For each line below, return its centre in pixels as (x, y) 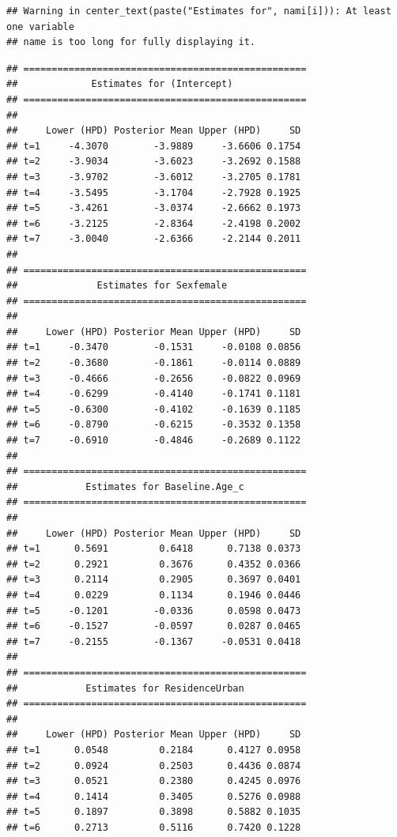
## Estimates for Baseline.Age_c (125, 486)
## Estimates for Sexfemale (117, 286)
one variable (40, 26)
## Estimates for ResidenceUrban (125, 688)
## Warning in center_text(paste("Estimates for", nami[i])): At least (199, 11)
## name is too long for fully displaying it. (131, 42)
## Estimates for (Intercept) (120, 84)
